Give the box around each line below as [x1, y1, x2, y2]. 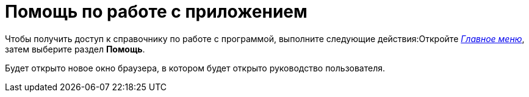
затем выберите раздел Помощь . [5, 43, 145, 54]
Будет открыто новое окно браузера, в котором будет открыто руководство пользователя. [5, 62, 386, 73]
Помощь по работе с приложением [5, 1, 308, 22]
